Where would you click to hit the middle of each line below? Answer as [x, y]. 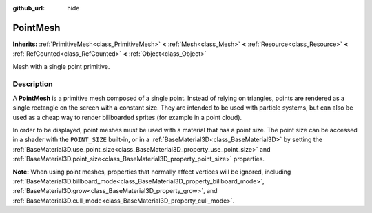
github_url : [29, 8]
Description [33, 84]
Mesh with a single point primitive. [61, 66]
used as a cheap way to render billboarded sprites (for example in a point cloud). [127, 117]
